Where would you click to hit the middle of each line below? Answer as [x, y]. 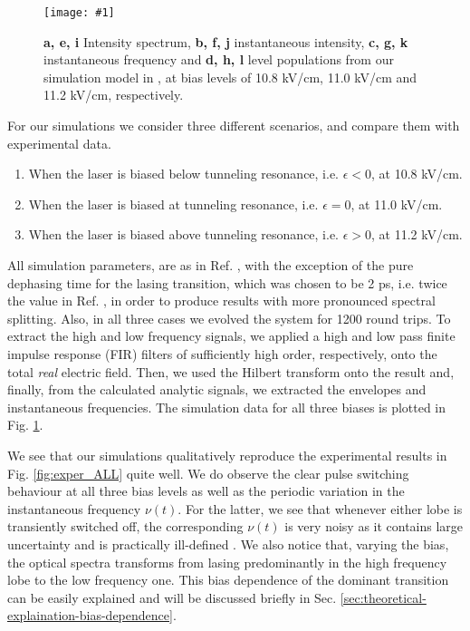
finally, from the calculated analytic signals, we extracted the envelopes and [217, 389]
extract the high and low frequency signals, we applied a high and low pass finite [231, 336]
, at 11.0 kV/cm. [397, 204]
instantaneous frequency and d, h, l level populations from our [219, 59]
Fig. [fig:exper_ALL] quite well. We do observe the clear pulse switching [208, 473]
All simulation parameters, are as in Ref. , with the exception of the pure [211, 265]
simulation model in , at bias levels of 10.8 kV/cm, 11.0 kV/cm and [230, 77]
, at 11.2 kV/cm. [417, 234]
